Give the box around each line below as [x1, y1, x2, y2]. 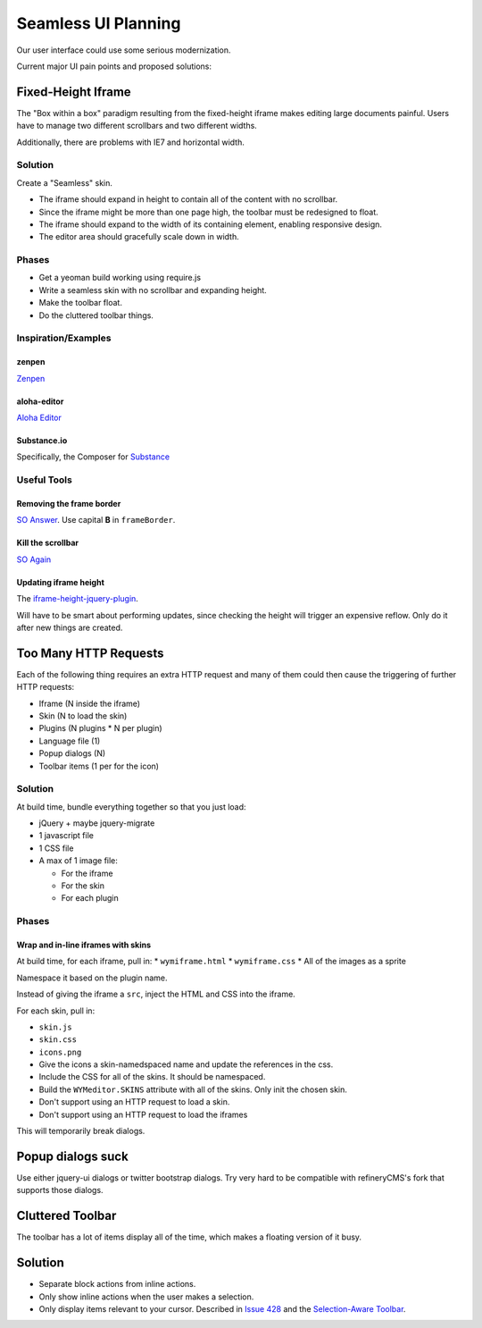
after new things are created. [16, 622, 123, 633]
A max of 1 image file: [38, 855, 118, 866]
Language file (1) [38, 735, 101, 746]
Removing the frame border [16, 498, 121, 509]
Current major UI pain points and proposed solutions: [16, 61, 212, 71]
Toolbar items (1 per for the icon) [38, 761, 160, 771]
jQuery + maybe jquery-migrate [38, 818, 155, 828]
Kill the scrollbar [16, 537, 79, 549]
